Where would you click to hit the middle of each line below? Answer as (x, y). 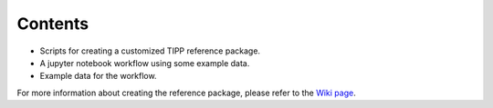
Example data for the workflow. (98, 76)
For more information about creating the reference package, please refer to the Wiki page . (186, 93)
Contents (53, 24)
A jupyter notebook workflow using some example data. (145, 63)
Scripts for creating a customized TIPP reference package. (150, 51)
